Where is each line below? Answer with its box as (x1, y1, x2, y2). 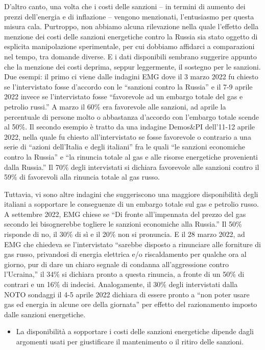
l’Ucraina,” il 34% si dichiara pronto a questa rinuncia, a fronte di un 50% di (4, 269, 245, 279)
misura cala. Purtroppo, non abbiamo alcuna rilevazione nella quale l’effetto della (4, 21, 259, 32)
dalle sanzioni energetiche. (4, 309, 86, 319)
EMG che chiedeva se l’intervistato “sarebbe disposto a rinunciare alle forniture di (4, 238, 261, 249)
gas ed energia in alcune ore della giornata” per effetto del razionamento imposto (4, 299, 257, 310)
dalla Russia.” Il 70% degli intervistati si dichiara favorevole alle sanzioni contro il (4, 161, 259, 172)
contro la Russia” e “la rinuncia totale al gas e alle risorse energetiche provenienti (4, 151, 258, 162)
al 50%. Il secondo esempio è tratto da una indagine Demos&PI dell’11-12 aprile (4, 121, 255, 132)
